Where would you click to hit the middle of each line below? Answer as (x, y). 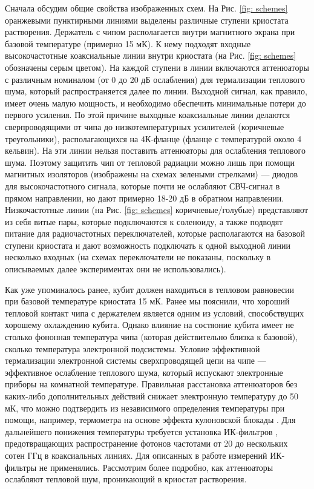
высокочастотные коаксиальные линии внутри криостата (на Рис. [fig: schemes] (151, 55)
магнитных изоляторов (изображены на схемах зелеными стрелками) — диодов (152, 174)
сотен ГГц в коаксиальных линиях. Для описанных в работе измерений (136, 455)
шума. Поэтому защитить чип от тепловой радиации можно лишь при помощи (150, 162)
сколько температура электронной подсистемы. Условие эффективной (132, 348)
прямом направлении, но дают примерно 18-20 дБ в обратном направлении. (145, 198)
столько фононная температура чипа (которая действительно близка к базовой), (151, 337)
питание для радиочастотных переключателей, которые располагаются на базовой (155, 233)
